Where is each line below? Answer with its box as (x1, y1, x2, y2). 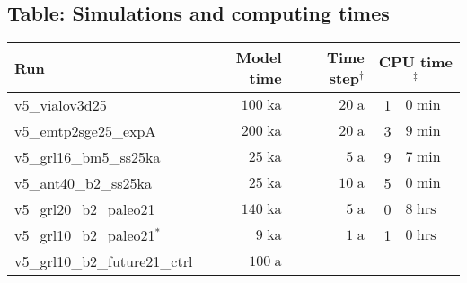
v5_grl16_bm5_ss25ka (14, 146, 161, 168)
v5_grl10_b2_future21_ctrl (14, 251, 193, 272)
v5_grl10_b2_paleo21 (14, 225, 155, 246)
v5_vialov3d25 (14, 94, 107, 116)
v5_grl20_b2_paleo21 (14, 199, 155, 220)
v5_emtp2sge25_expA (14, 120, 156, 142)
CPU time (378, 50, 453, 72)
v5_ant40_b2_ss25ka (14, 172, 153, 194)
